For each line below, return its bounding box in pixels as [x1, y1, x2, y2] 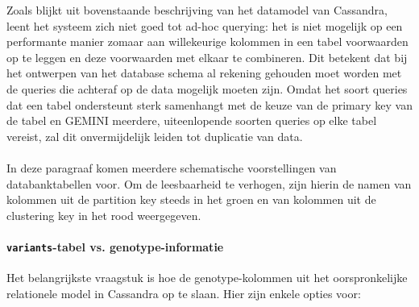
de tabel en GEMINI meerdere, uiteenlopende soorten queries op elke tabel [6, 112, 377, 129]
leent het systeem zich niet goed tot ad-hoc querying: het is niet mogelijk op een [6, 17, 403, 34]
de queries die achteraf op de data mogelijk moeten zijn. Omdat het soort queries [6, 80, 408, 97]
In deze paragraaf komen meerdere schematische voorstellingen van [6, 159, 337, 176]
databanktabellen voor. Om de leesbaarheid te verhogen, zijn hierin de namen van [6, 175, 412, 192]
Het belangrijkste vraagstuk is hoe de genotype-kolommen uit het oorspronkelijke [6, 269, 408, 286]
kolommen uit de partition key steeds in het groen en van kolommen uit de [6, 191, 376, 208]
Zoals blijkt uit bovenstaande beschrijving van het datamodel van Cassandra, [6, 2, 388, 18]
